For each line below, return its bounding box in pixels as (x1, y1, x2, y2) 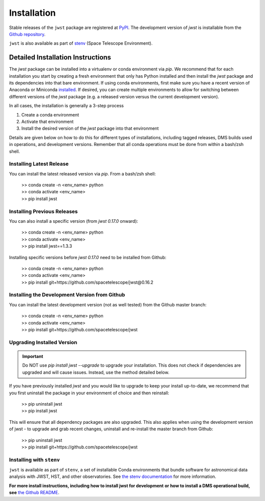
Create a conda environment (21, 112, 79, 118)
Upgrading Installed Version (9, 339, 78, 346)
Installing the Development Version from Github (9, 292, 125, 298)
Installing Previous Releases (9, 208, 78, 215)
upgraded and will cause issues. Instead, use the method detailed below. (22, 369, 169, 375)
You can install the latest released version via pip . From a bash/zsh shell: (9, 171, 156, 177)
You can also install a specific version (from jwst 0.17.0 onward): (9, 218, 138, 224)
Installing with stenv (9, 456, 60, 463)
